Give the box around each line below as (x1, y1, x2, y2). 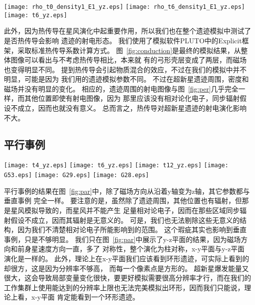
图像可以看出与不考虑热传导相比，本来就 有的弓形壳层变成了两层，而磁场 (10, 55, 247, 65)
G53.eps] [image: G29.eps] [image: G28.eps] (4, 172, 149, 179)
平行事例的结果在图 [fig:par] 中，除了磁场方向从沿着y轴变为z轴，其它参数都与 (4, 185, 250, 196)
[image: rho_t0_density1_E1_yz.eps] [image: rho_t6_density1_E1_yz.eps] (4, 3, 245, 10)
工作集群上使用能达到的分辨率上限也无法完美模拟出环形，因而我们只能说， (4, 282, 244, 292)
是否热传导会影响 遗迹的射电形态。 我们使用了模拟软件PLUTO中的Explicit (4, 35, 242, 45)
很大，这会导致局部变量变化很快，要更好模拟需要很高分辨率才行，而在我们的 (4, 273, 251, 283)
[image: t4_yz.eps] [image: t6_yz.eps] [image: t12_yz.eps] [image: (4, 162, 229, 169)
